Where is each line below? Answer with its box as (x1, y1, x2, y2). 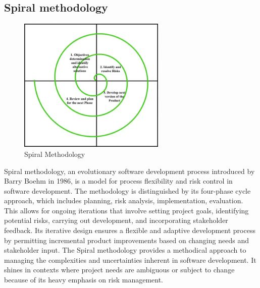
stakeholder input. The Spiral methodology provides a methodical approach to (4, 245, 246, 255)
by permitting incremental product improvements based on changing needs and (4, 235, 249, 245)
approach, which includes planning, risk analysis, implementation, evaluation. (4, 195, 243, 206)
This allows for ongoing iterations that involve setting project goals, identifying (4, 205, 249, 215)
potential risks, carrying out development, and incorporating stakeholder (4, 215, 228, 225)
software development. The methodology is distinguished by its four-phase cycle (4, 185, 251, 196)
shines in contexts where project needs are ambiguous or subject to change (4, 264, 235, 275)
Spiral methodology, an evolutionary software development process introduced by (4, 165, 255, 176)
